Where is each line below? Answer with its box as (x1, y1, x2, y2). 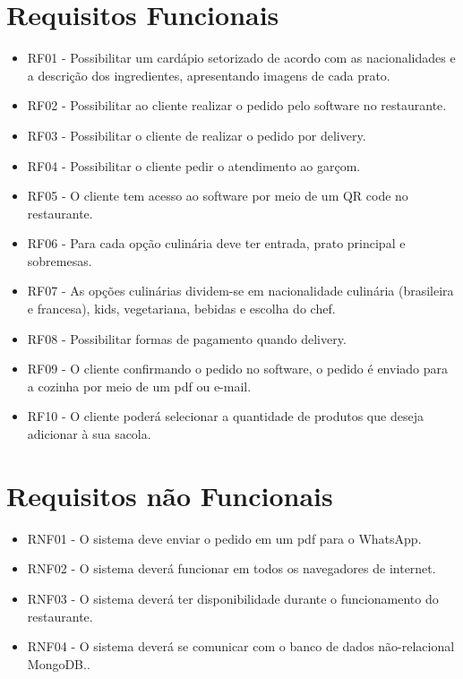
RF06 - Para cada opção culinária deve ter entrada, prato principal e (27, 234, 406, 253)
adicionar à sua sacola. (27, 425, 151, 443)
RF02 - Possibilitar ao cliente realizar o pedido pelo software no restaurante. (27, 96, 447, 115)
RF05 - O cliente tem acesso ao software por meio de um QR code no (27, 186, 408, 205)
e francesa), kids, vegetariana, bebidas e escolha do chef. (27, 299, 336, 318)
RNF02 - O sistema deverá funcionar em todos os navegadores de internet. (27, 559, 436, 578)
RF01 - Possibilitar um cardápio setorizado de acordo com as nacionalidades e (27, 48, 456, 67)
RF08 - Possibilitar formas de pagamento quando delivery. (27, 329, 347, 348)
